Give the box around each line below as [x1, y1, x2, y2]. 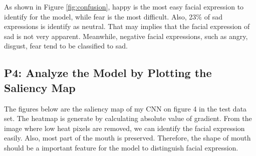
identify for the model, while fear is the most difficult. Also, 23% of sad [4, 11, 222, 21]
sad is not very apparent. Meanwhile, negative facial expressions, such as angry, [4, 30, 248, 41]
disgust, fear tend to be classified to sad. [4, 40, 128, 51]
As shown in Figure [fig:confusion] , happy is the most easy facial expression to [4, 1, 244, 11]
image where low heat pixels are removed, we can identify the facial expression [4, 122, 245, 133]
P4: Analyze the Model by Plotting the [4, 65, 212, 80]
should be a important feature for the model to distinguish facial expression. [4, 142, 238, 152]
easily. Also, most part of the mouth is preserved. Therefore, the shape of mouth [4, 132, 251, 143]
